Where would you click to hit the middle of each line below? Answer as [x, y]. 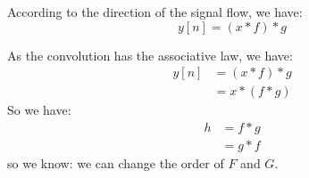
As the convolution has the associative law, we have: [150, 55]
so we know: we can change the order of [116, 162]
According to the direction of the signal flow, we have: [155, 12]
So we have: [39, 110]
